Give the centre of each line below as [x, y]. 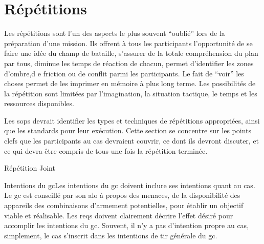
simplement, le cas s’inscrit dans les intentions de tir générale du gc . [111, 235]
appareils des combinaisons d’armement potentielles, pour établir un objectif [124, 205]
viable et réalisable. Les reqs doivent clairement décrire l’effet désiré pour [119, 215]
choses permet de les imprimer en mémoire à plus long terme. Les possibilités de [130, 83]
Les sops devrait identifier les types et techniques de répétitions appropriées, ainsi [132, 120]
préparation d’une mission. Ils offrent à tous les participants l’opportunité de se [128, 43]
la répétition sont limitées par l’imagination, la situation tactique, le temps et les [131, 93]
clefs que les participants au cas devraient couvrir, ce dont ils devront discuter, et [132, 141]
